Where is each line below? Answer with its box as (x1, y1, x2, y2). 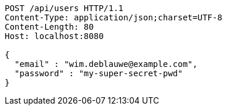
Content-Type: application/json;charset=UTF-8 (5, 13, 222, 22)
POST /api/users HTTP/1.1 (5, 3, 124, 13)
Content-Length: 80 (5, 22, 94, 31)
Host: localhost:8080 (5, 31, 104, 41)
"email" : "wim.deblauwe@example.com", (14, 59, 198, 69)
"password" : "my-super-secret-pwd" (14, 69, 183, 78)
